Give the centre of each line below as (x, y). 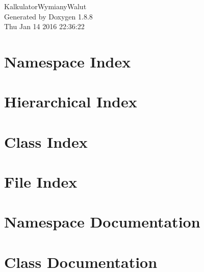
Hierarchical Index (71, 101)
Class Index (46, 141)
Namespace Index (68, 61)
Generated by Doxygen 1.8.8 (48, 16)
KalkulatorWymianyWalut (45, 6)
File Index (41, 182)
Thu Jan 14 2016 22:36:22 (44, 26)
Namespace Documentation (102, 222)
